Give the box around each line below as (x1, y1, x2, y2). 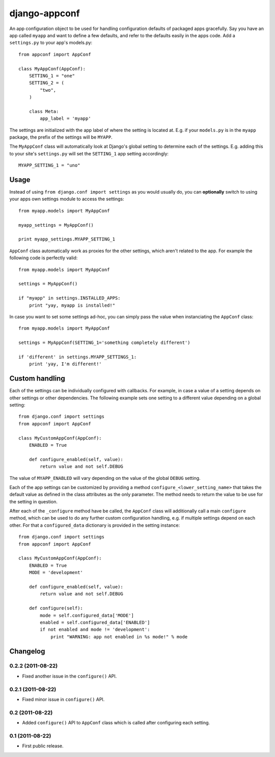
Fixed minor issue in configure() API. (22, 696, 105, 702)
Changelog (9, 647, 45, 656)
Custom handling (9, 374, 66, 383)
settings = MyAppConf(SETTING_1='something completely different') (18, 340, 190, 346)
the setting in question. (9, 498, 58, 504)
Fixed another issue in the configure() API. (22, 673, 117, 679)
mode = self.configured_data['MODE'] (40, 612, 134, 618)
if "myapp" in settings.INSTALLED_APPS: (18, 295, 121, 301)
